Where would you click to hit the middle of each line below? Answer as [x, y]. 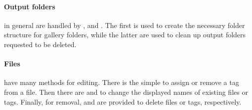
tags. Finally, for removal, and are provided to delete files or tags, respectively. [123, 101]
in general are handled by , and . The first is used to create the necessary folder [125, 25]
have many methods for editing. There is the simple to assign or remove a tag [122, 82]
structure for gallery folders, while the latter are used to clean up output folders [125, 35]
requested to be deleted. [40, 44]
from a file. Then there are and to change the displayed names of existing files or [126, 92]
